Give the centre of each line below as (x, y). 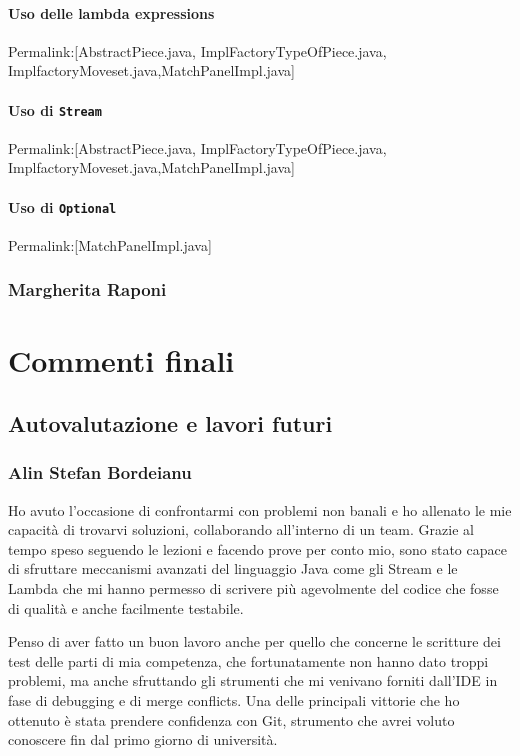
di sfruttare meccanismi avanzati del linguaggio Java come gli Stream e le (233, 568)
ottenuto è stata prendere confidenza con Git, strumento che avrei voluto (231, 719)
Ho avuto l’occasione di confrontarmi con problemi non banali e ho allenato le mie (260, 509)
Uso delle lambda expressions (111, 12)
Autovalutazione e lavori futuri (170, 423)
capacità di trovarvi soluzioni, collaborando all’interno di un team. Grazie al (241, 529)
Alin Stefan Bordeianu (100, 472)
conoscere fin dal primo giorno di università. (143, 739)
